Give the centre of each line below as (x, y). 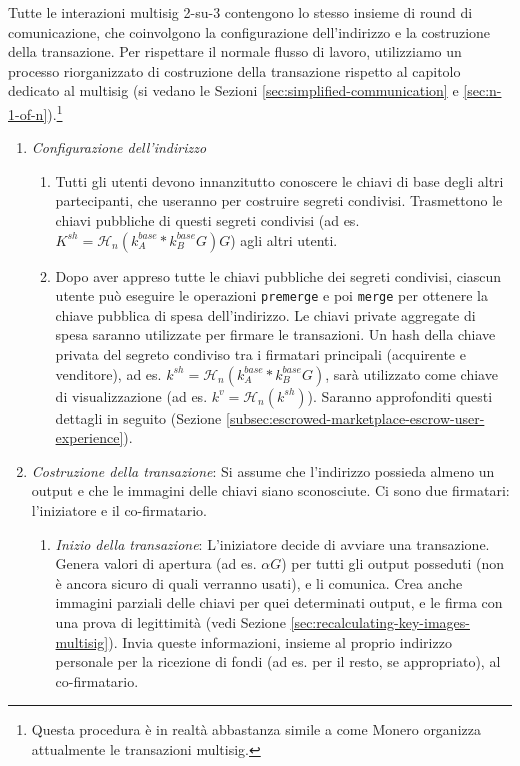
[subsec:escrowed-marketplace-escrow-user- (355, 417)
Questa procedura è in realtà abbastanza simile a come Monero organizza (256, 729)
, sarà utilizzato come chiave (411, 373)
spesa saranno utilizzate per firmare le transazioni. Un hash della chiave (275, 334)
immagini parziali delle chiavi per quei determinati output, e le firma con (279, 602)
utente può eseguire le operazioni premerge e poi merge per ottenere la (272, 295)
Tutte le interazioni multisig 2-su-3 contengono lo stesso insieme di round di (240, 12)
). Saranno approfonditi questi (400, 395)
